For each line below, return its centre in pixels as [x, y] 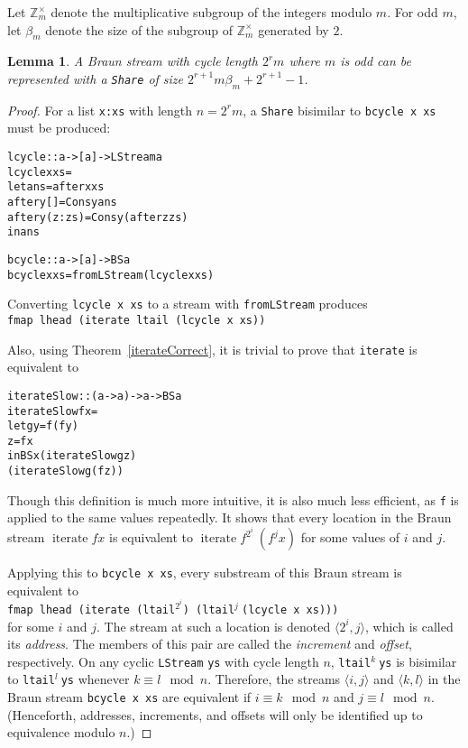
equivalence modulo [61, 732]
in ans [23, 232]
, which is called [409, 626]
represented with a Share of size [96, 78]
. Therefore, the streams [274, 679]
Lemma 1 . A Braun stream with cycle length [133, 61]
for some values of [350, 537]
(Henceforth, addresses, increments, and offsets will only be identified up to [215, 714]
